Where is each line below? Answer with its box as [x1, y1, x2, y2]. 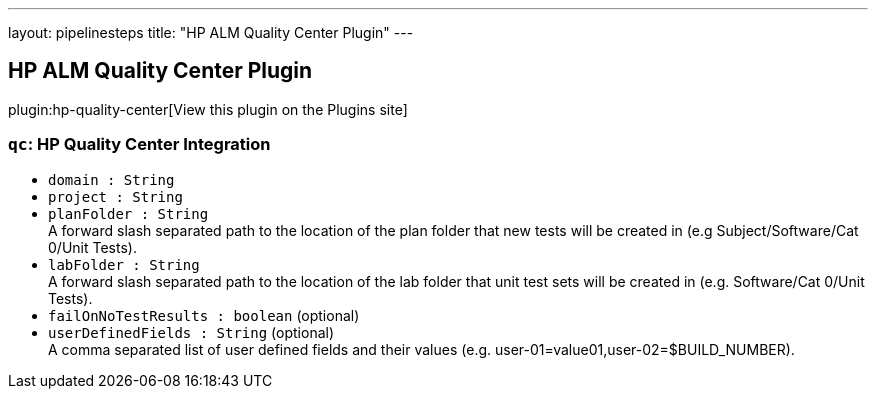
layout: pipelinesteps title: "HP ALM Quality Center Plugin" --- [8, 24, 414, 41]
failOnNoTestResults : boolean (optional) [48, 306, 360, 324]
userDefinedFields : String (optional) [48, 323, 335, 341]
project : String [48, 188, 183, 205]
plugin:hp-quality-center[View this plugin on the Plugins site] [8, 100, 408, 118]
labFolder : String [48, 256, 200, 273]
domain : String [48, 171, 175, 188]
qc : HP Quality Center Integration [8, 134, 271, 155]
